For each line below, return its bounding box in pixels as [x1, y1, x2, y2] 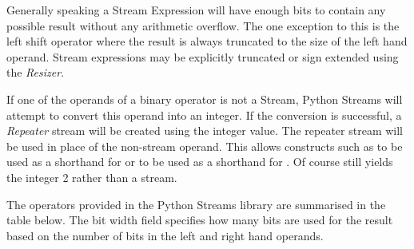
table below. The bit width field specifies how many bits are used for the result [6, 211, 393, 228]
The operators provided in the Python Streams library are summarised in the [6, 196, 386, 212]
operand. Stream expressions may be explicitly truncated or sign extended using [6, 48, 399, 65]
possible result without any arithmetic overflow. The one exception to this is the [6, 17, 400, 34]
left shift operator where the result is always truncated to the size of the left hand [6, 33, 408, 49]
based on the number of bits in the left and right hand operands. [6, 227, 324, 243]
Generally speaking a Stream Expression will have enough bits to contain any [6, 2, 386, 18]
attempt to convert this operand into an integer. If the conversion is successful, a [6, 106, 402, 123]
